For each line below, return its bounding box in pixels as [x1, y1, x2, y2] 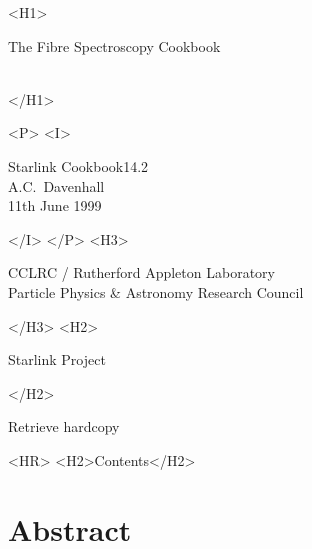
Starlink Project [8, 349, 106, 370]
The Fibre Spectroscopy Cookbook [8, 35, 221, 56]
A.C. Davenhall [8, 175, 105, 196]
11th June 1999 [8, 195, 102, 216]
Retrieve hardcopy [8, 416, 120, 437]
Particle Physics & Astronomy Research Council [8, 281, 304, 302]
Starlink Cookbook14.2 [8, 155, 149, 176]
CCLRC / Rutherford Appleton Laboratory [8, 262, 275, 283]
